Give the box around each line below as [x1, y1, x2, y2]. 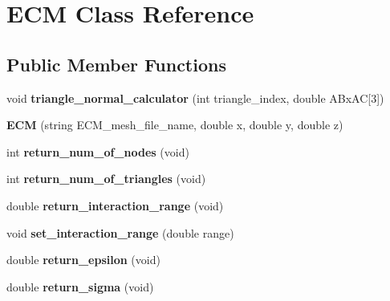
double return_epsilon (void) [6, 251, 160, 268]
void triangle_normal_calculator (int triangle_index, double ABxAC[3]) [6, 89, 384, 106]
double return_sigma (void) [6, 278, 154, 295]
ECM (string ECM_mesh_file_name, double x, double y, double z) [6, 116, 343, 133]
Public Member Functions [6, 51, 226, 76]
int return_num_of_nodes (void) [6, 143, 189, 160]
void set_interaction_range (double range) [6, 224, 234, 241]
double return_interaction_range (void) [6, 197, 224, 214]
